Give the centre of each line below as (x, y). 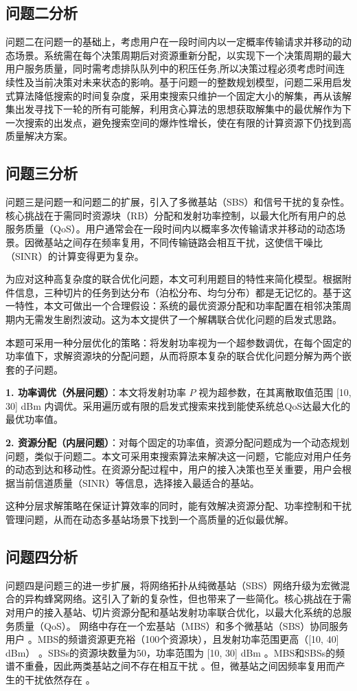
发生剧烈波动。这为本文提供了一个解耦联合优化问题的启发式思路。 (193, 319)
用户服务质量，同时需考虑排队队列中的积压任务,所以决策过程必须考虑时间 (170, 68)
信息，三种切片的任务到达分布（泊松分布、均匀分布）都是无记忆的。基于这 (183, 292)
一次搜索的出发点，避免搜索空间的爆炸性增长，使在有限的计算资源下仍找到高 (178, 122)
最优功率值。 (34, 419)
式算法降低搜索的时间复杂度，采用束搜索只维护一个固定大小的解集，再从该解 (178, 95)
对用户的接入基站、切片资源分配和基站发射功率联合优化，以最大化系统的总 (174, 612)
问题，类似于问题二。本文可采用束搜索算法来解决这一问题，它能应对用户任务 (178, 456)
